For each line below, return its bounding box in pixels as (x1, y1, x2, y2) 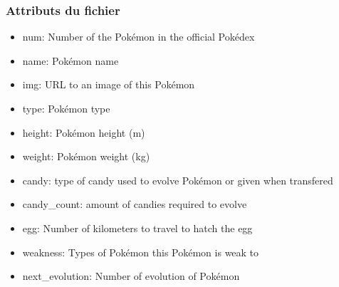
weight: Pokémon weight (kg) (22, 149, 150, 164)
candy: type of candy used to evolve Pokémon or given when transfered (22, 172, 333, 187)
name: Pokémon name (22, 53, 119, 68)
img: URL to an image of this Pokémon (22, 77, 195, 92)
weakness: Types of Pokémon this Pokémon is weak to (22, 244, 259, 259)
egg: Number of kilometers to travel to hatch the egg (22, 220, 253, 235)
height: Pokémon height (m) (22, 125, 145, 140)
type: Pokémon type (22, 101, 110, 115)
